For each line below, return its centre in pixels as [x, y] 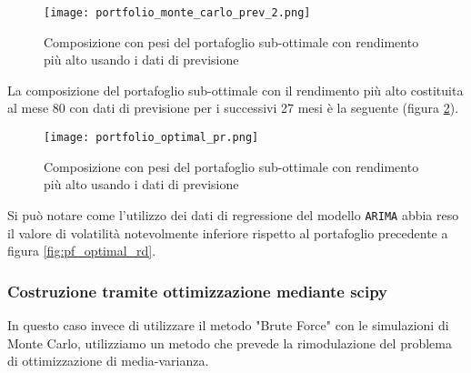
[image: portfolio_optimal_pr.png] [151, 138]
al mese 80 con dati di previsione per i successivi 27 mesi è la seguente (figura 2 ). [233, 108]
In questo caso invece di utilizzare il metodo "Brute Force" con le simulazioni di [228, 324]
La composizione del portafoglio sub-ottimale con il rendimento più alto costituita [235, 90]
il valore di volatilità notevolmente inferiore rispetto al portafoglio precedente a [228, 232]
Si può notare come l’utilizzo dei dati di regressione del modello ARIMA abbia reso [233, 214]
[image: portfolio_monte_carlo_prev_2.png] [177, 13]
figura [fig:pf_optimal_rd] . [82, 251]
